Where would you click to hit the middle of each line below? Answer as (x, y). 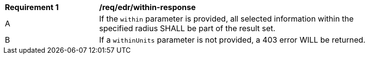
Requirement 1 (32, 7)
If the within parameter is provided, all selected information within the (227, 19)
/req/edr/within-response (148, 7)
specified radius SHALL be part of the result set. (187, 28)
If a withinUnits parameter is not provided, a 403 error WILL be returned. (232, 40)
